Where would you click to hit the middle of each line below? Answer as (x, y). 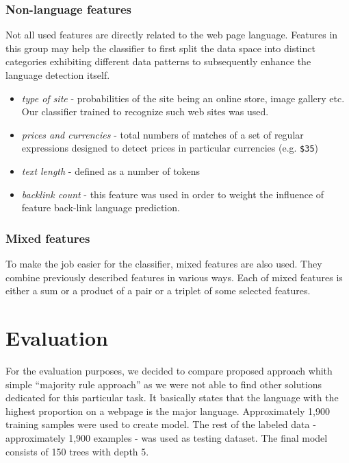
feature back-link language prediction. (101, 207)
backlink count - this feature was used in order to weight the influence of (173, 194)
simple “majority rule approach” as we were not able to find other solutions (164, 384)
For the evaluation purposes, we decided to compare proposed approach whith (169, 370)
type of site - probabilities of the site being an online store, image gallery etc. (183, 98)
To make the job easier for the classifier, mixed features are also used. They (164, 264)
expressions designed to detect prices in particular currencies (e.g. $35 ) (170, 148)
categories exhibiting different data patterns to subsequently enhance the (158, 61)
